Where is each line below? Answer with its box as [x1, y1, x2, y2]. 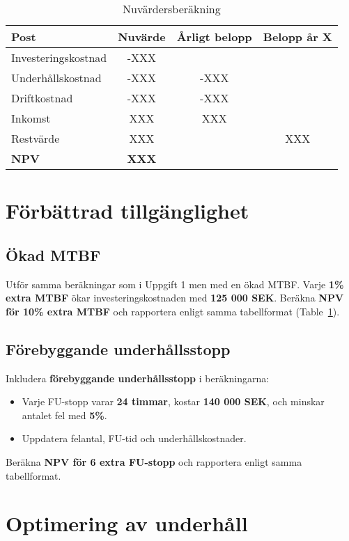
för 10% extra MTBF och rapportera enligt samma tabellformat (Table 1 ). [6, 304, 340, 318]
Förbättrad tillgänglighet [6, 196, 249, 225]
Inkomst [11, 110, 51, 126]
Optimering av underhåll [6, 509, 248, 538]
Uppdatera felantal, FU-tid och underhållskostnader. [22, 431, 247, 446]
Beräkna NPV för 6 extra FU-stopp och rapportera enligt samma [6, 454, 302, 469]
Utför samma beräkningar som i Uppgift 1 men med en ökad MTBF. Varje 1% [6, 276, 344, 291]
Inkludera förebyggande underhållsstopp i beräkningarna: [6, 370, 270, 385]
